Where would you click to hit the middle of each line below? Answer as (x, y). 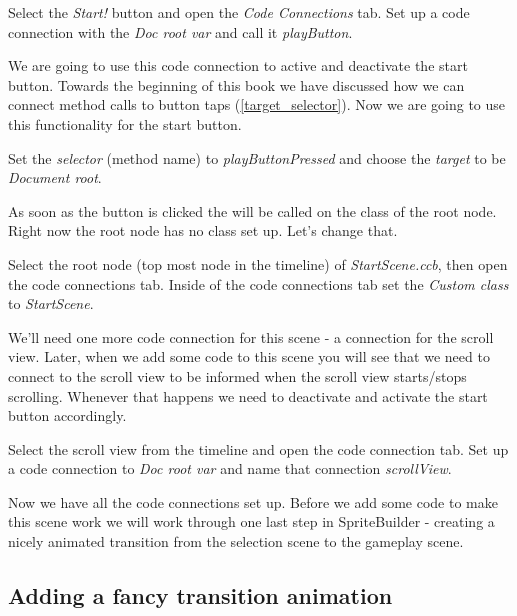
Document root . (55, 177)
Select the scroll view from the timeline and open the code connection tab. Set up (258, 448)
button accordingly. (67, 415)
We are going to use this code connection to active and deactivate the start (238, 65)
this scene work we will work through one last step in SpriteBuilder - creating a (251, 521)
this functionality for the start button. (125, 123)
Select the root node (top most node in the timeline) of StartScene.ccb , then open (258, 263)
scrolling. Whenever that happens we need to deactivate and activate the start (248, 395)
